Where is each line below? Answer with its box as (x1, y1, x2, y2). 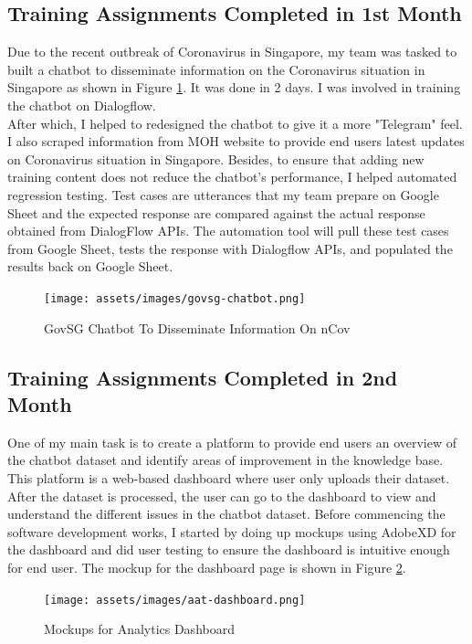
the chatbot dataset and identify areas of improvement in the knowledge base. (7, 450, 444, 470)
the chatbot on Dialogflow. (7, 95, 156, 114)
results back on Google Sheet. (7, 257, 173, 276)
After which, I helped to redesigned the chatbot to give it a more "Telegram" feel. (7, 113, 463, 132)
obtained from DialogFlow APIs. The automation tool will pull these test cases (7, 221, 449, 240)
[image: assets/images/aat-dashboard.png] (44, 593, 306, 607)
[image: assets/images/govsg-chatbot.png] (44, 291, 306, 305)
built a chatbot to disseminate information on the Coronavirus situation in (7, 59, 425, 79)
